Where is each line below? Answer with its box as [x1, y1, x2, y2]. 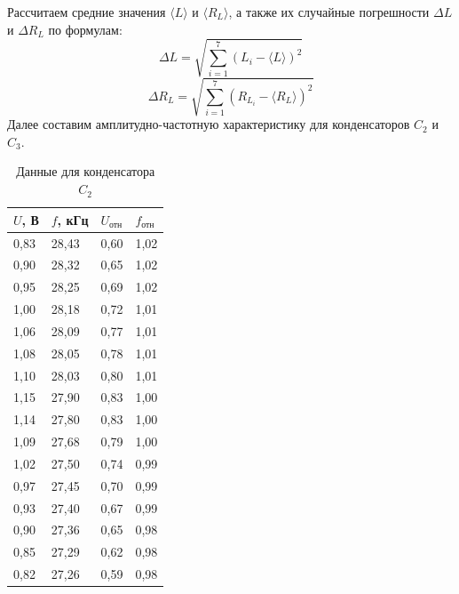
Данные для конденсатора [16, 162, 155, 181]
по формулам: [48, 20, 123, 38]
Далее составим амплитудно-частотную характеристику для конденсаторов [7, 115, 410, 133]
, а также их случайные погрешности [228, 3, 430, 20]
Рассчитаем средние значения [7, 3, 166, 20]
